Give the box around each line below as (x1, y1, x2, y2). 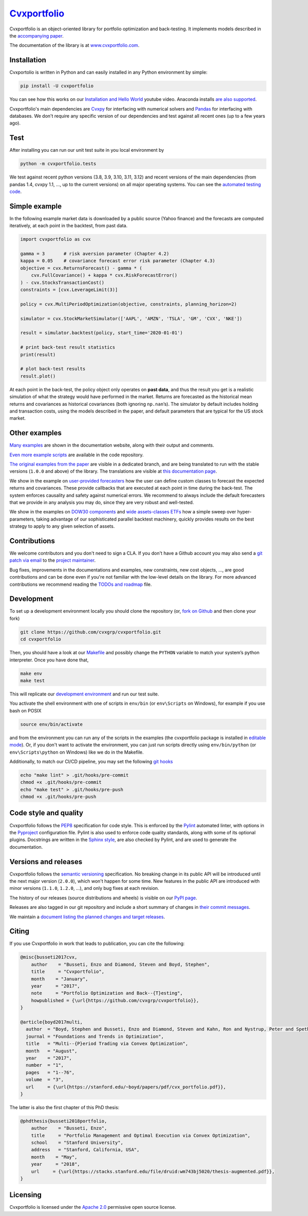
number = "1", (26, 1062, 64, 1068)
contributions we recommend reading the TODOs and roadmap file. (9, 581, 152, 587)
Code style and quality (9, 809, 84, 817)
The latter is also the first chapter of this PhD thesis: (9, 1104, 120, 1111)
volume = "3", (26, 1077, 64, 1083)
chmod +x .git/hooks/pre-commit (20, 779, 102, 785)
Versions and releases (9, 857, 83, 866)
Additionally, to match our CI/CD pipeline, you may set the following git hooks (9, 758, 173, 764)
